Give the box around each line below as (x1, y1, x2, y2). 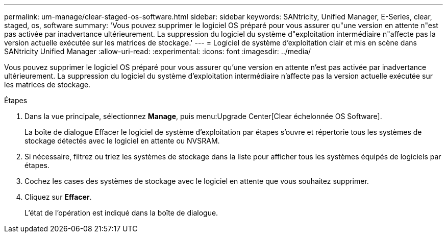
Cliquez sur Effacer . (24, 193, 92, 201)
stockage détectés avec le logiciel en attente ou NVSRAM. (24, 136, 220, 145)
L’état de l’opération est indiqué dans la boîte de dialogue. (24, 208, 218, 217)
